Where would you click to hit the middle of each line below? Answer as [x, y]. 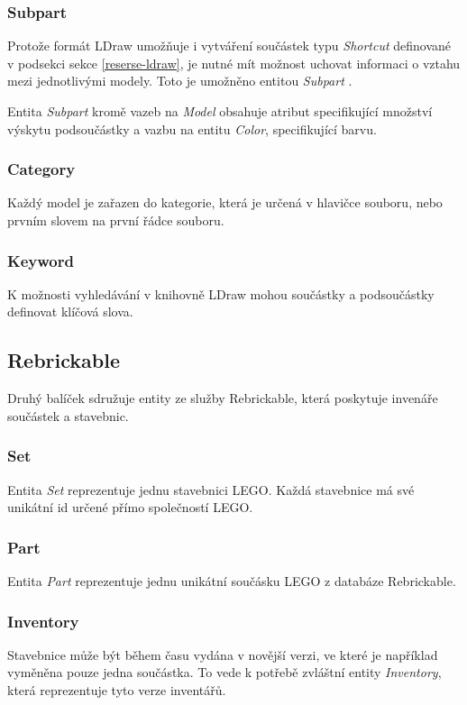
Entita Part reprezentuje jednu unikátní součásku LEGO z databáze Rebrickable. [232, 581]
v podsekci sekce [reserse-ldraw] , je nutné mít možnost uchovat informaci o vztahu [234, 63]
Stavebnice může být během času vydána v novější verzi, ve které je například [223, 654]
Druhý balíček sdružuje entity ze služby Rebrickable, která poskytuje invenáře [223, 398]
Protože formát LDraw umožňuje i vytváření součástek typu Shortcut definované [229, 46]
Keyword [41, 260]
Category [41, 169]
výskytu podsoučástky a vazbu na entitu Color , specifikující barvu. [192, 128]
